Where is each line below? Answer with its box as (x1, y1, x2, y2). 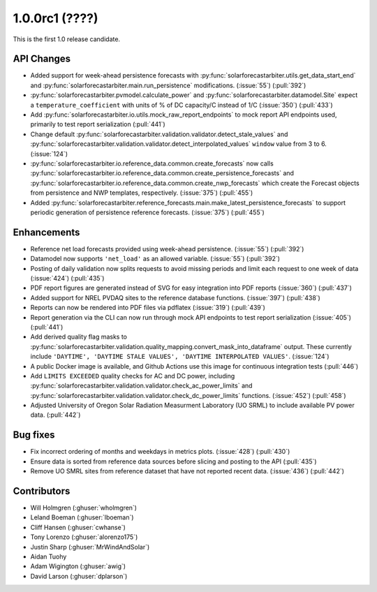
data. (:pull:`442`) (30, 410, 81, 419)
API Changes (13, 53, 71, 65)
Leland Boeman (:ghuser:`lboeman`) (30, 513, 134, 521)
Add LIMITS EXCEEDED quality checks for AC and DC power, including (30, 371, 235, 380)
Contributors (13, 485, 71, 497)
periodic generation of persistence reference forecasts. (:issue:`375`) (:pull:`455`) (30, 208, 265, 216)
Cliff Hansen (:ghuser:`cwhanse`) (30, 523, 126, 531)
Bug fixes (13, 429, 55, 441)
